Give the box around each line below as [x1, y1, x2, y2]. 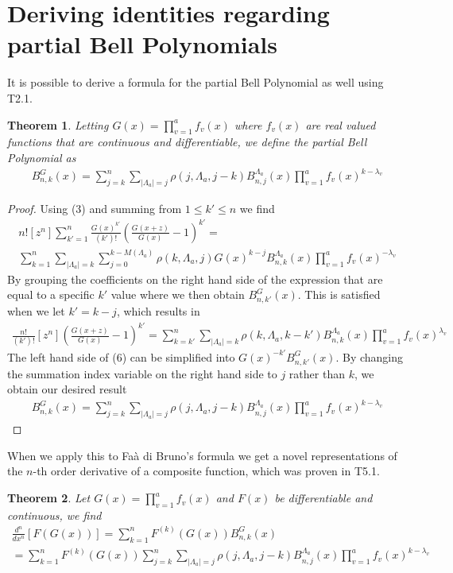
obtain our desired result [7, 381, 127, 397]
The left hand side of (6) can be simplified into [7, 348, 235, 365]
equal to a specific [7, 286, 95, 303]
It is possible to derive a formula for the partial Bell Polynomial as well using [7, 74, 384, 91]
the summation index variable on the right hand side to [7, 365, 277, 381]
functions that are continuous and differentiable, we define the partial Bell [7, 134, 367, 150]
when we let [7, 303, 65, 319]
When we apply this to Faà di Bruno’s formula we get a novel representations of [7, 447, 397, 463]
